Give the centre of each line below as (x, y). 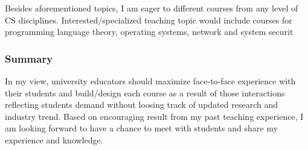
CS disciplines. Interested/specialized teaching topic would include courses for (149, 20)
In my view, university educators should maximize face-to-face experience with (150, 81)
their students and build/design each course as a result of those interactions (145, 92)
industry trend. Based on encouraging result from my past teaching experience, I (154, 116)
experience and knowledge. (54, 139)
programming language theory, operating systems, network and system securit (149, 32)
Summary (29, 58)
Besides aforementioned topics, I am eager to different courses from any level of (152, 8)
